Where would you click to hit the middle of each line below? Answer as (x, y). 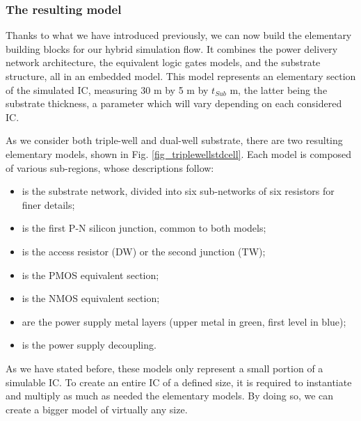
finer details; (48, 204)
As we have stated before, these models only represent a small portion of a (165, 368)
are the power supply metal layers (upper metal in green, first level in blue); (184, 321)
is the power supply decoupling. (89, 345)
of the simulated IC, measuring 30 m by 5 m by (107, 89)
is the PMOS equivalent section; (90, 275)
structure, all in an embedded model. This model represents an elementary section (181, 76)
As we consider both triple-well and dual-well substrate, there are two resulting (174, 140)
